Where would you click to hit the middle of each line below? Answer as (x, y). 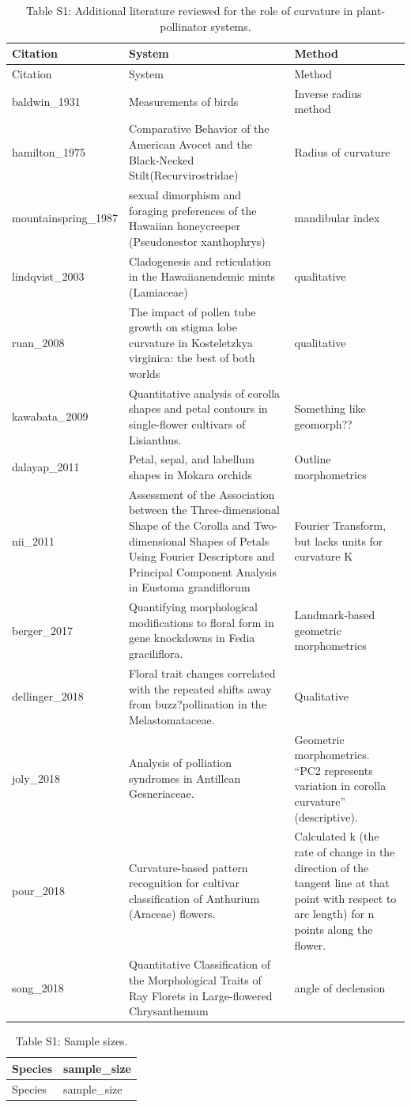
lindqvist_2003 (48, 276)
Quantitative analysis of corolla (204, 393)
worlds (144, 373)
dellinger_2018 (48, 696)
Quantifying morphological (193, 607)
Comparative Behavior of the (199, 128)
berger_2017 (43, 630)
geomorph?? (323, 424)
